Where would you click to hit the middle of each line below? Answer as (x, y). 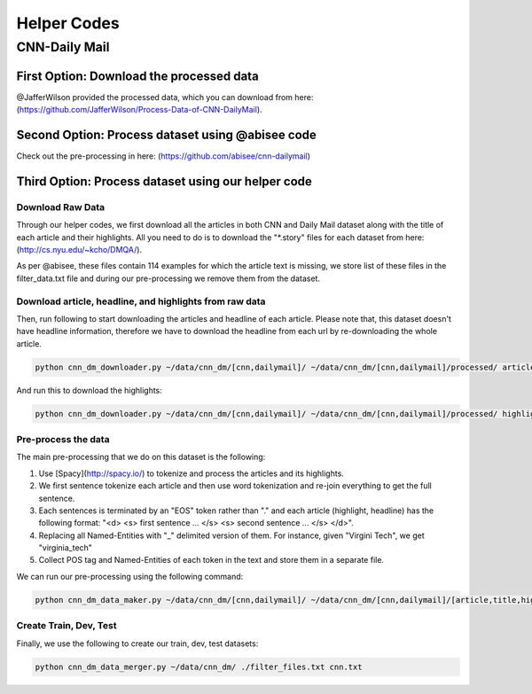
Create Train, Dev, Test (66, 626)
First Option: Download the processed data (137, 76)
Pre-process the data (63, 439)
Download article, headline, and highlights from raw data (141, 301)
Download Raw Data (61, 207)
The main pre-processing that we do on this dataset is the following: (141, 457)
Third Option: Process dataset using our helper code (164, 181)
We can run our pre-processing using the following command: (130, 576)
